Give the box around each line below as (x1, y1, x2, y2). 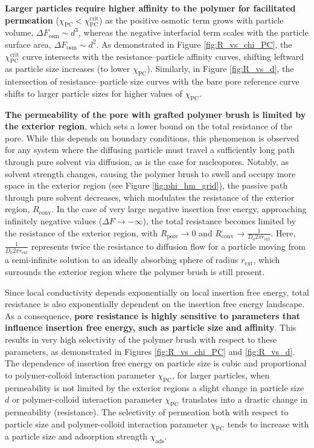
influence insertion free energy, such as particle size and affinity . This (5, 321, 296, 334)
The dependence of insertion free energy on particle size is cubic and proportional (5, 357, 307, 369)
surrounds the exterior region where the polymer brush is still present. (5, 265, 265, 278)
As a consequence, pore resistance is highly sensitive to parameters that (5, 309, 301, 322)
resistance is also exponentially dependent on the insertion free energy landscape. (5, 297, 305, 310)
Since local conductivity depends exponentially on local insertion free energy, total (5, 285, 309, 298)
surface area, (5, 37, 51, 50)
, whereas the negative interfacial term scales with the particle (78, 26, 309, 39)
